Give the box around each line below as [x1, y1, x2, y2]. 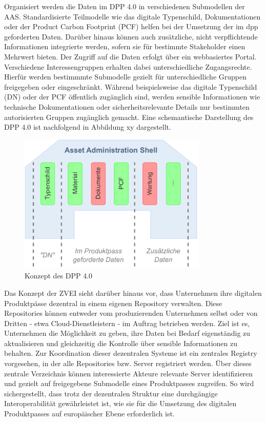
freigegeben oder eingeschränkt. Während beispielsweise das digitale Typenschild [4, 81, 257, 92]
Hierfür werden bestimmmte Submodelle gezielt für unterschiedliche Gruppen [4, 71, 247, 82]
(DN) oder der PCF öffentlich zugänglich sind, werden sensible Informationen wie [4, 91, 260, 102]
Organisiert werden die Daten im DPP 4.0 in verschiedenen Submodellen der [4, 1, 245, 11]
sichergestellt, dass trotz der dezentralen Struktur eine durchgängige [4, 388, 218, 398]
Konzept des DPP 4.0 [25, 270, 93, 281]
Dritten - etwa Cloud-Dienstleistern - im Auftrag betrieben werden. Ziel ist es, [4, 317, 250, 328]
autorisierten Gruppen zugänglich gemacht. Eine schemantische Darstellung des [4, 111, 254, 122]
